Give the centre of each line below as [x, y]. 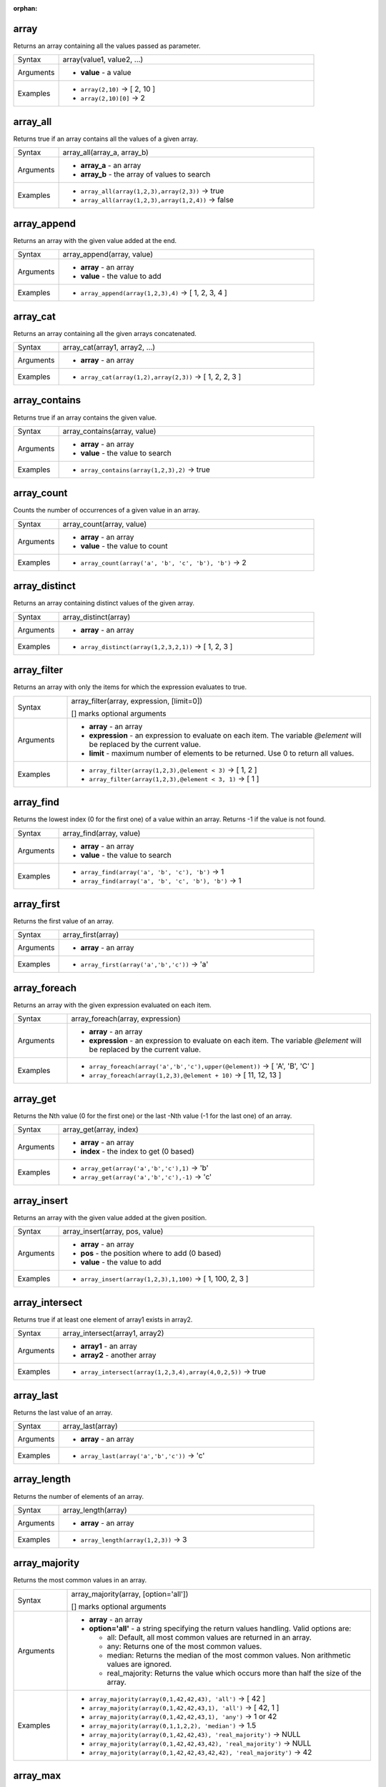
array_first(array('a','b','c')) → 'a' [144, 964]
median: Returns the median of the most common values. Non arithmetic [229, 1655]
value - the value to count [124, 545]
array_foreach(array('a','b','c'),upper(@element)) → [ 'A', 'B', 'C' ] [202, 1066]
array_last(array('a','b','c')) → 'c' [143, 1455]
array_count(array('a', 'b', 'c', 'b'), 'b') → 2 [163, 563]
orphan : [25, 8]
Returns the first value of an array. [64, 921]
